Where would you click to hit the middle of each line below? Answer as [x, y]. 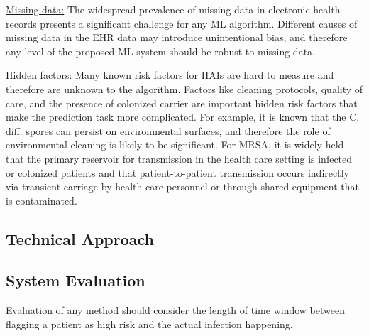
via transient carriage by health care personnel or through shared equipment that [182, 186]
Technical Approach [80, 238]
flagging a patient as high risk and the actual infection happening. [149, 324]
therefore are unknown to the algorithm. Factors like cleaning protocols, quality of [184, 88]
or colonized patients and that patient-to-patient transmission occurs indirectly [177, 172]
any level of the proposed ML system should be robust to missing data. [160, 51]
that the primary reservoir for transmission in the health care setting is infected [179, 158]
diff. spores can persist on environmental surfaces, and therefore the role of [168, 130]
